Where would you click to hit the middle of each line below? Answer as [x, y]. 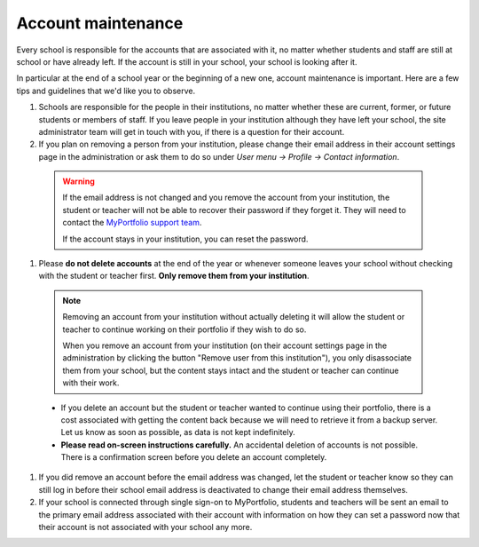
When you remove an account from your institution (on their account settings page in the [225, 345]
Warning [79, 181]
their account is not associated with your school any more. [145, 527]
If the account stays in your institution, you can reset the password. [185, 239]
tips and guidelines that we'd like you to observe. [106, 91]
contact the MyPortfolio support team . [132, 223]
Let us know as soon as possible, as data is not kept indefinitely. [178, 432]
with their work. [91, 383]
